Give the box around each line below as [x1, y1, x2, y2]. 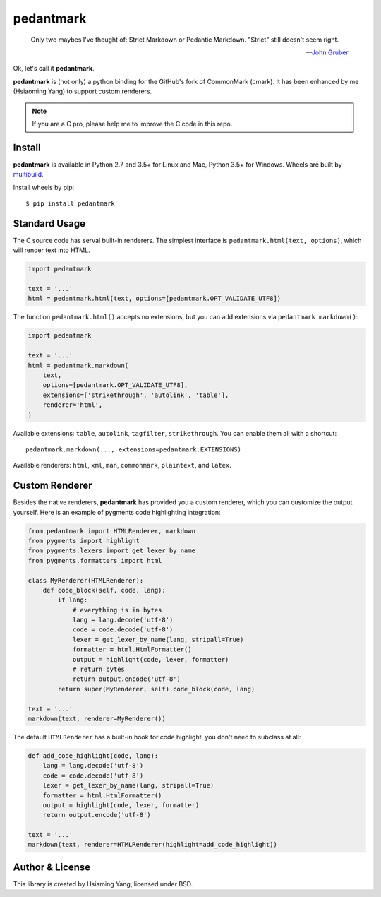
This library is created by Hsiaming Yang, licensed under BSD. [13, 879, 193, 888]
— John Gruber [306, 48, 349, 57]
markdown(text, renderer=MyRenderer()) [28, 714, 166, 723]
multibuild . [13, 170, 44, 179]
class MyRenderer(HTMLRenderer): [28, 576, 144, 584]
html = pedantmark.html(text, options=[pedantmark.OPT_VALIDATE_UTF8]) [28, 295, 282, 303]
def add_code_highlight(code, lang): [28, 752, 159, 759]
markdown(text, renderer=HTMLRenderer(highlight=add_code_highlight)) [28, 840, 278, 849]
